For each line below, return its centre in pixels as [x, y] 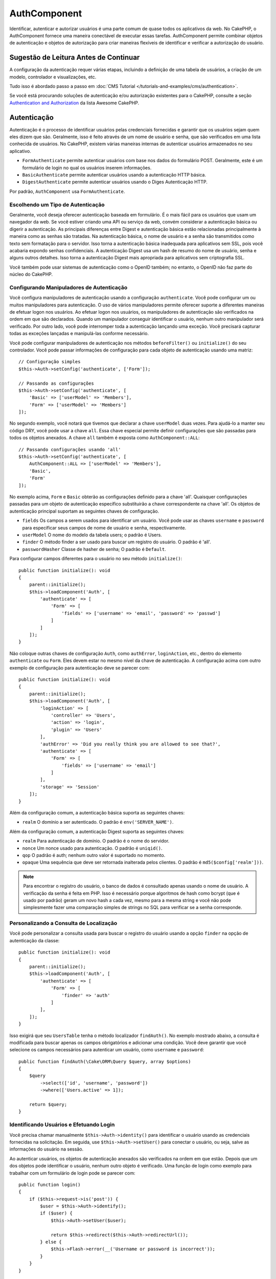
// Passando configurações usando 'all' [70, 449]
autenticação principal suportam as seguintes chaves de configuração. [84, 511]
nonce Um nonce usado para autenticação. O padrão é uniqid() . [92, 848]
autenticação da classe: [34, 940]
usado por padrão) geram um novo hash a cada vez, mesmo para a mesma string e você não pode [127, 900]
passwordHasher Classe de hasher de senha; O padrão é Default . [94, 549]
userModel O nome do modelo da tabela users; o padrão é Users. [92, 535]
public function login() [50, 1185]
